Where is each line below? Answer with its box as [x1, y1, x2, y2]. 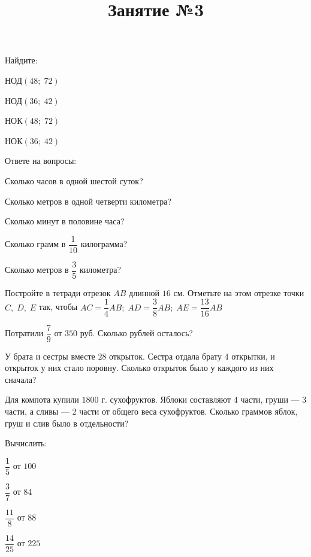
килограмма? [80, 238, 128, 250]
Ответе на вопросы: [5, 154, 77, 167]
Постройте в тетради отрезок [5, 286, 111, 299]
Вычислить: [5, 437, 47, 449]
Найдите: [5, 54, 38, 66]
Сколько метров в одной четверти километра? [5, 194, 172, 207]
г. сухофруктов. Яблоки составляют [101, 393, 231, 406]
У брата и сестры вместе [5, 349, 95, 362]
